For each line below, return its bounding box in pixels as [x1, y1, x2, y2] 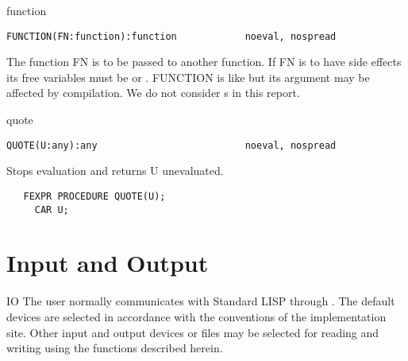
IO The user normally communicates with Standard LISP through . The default [6, 293, 395, 309]
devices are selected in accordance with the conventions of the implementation [6, 308, 387, 324]
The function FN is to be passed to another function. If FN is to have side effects [6, 53, 402, 70]
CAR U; [34, 204, 69, 215]
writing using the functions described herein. [6, 340, 223, 356]
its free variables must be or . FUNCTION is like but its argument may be [6, 68, 370, 85]
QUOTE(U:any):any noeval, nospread [6, 139, 337, 151]
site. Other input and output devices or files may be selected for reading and [6, 324, 379, 340]
